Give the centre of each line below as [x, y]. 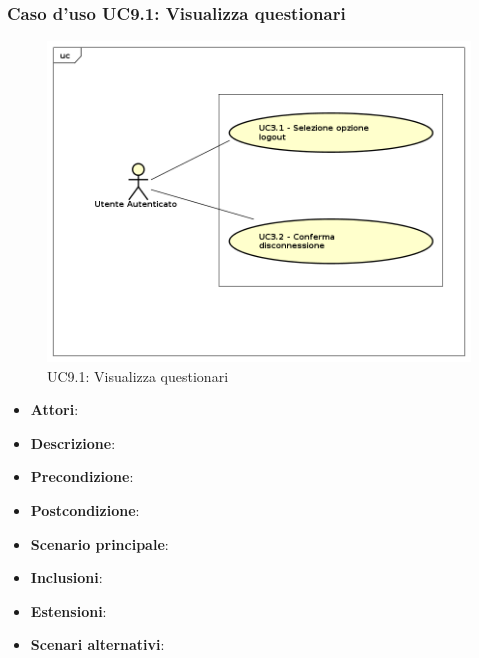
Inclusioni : [66, 577]
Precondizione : [82, 476]
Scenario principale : [99, 543]
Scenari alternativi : [97, 644]
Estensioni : [68, 610]
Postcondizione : [85, 510]
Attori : [54, 409]
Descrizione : [73, 442]
